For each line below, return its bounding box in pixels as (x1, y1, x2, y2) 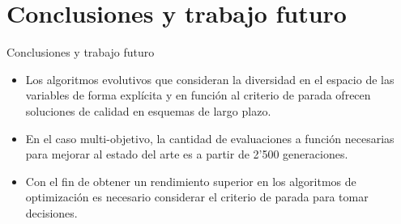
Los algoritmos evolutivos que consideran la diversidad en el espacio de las (25, 70, 395, 87)
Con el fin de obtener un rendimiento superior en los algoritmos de (25, 172, 356, 189)
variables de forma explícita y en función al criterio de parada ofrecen (25, 87, 371, 104)
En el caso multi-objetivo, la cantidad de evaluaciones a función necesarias (25, 129, 395, 146)
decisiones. (25, 204, 78, 221)
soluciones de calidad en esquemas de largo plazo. (25, 102, 271, 119)
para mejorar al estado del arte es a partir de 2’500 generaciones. (25, 146, 348, 163)
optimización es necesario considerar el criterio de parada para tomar (25, 188, 369, 205)
